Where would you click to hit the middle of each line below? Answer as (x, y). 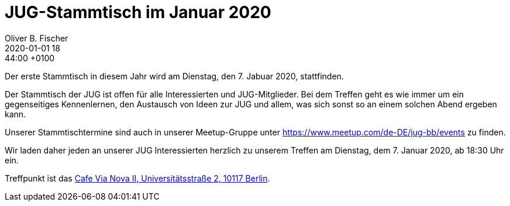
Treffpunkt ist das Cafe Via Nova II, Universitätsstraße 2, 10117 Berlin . (137, 178)
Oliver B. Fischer (37, 38)
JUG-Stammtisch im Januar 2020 (138, 12)
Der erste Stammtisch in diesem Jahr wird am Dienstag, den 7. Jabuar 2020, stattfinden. (174, 76)
